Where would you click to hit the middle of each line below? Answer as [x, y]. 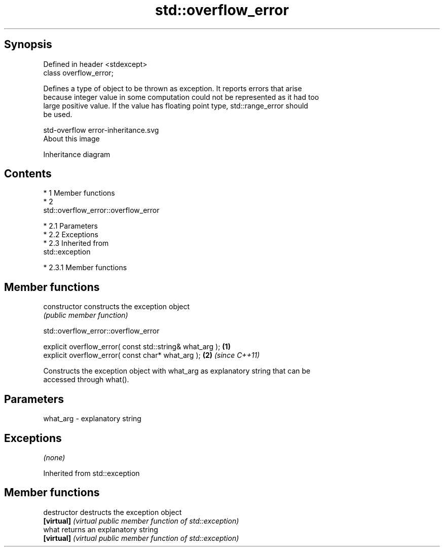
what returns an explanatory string [101, 529]
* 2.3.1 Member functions [85, 268]
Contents [28, 174]
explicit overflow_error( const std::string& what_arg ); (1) [137, 347]
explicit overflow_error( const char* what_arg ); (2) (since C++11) [152, 355]
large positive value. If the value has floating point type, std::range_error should [176, 105]
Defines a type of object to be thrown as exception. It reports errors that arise [173, 88]
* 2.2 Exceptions [71, 235]
